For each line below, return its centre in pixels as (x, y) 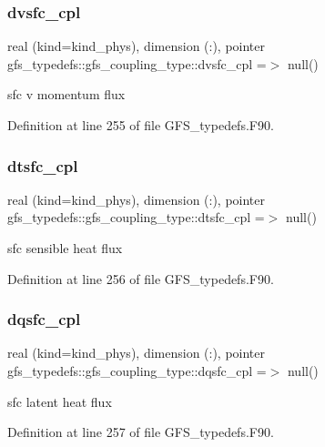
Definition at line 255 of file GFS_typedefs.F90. (141, 125)
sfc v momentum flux (66, 94)
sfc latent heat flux (60, 401)
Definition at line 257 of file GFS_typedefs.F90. (141, 432)
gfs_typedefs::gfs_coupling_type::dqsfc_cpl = (137, 371)
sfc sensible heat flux (65, 248)
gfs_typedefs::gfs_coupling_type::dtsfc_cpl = (136, 217)
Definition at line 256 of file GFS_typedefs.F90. (141, 278)
